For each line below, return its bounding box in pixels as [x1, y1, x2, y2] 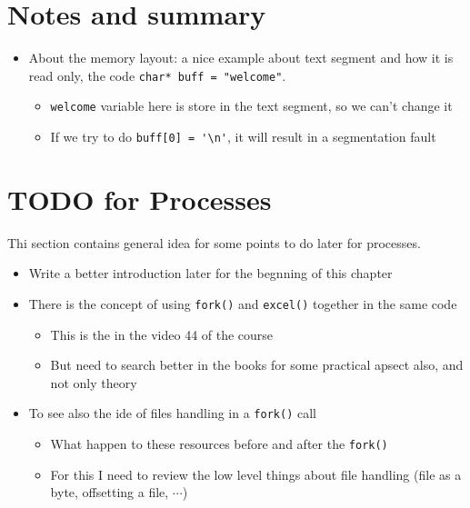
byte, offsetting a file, [50, 483, 169, 502]
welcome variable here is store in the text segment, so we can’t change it [50, 96, 453, 115]
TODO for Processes [7, 180, 272, 217]
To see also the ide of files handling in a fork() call [28, 403, 316, 423]
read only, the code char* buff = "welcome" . [28, 65, 286, 85]
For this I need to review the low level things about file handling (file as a [50, 464, 462, 483]
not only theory [50, 373, 137, 392]
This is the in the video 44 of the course [50, 324, 274, 344]
